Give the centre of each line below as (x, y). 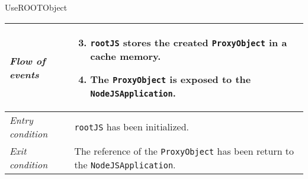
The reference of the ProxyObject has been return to (184, 151)
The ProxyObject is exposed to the (171, 79)
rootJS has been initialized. (132, 127)
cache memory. (126, 56)
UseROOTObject (36, 7)
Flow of (28, 60)
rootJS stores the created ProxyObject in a (189, 42)
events (24, 74)
